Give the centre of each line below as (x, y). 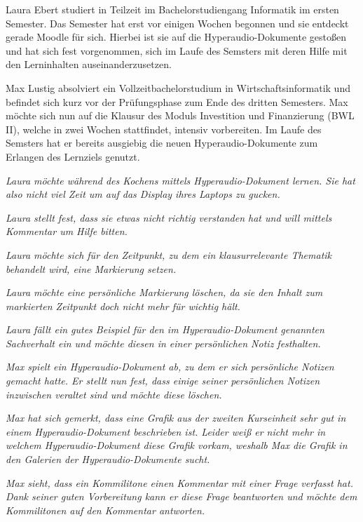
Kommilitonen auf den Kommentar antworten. (105, 510)
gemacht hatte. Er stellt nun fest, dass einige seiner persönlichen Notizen (163, 381)
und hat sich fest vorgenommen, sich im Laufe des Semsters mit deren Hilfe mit (177, 50)
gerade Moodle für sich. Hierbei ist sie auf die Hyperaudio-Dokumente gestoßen (176, 37)
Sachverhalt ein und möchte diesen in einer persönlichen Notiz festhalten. (163, 343)
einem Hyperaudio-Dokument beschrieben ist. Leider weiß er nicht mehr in (166, 431)
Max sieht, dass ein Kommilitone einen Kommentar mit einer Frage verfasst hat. (179, 482)
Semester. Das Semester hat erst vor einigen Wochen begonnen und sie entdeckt (177, 23)
